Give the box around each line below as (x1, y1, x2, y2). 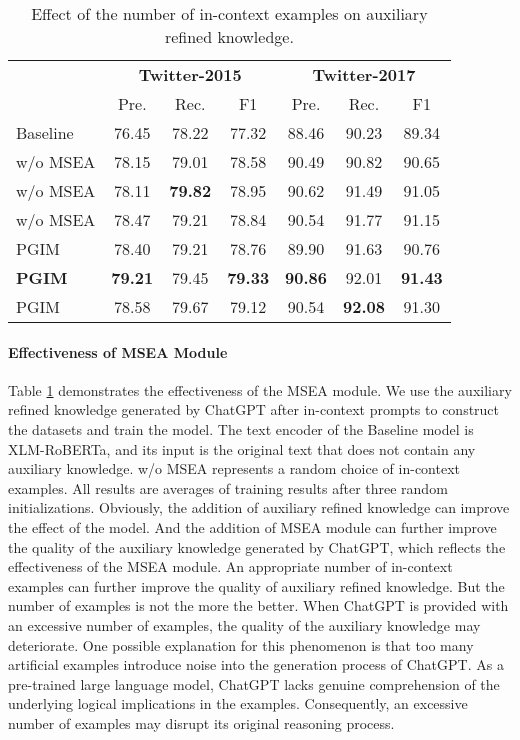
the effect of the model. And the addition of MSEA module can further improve (8, 516, 497, 537)
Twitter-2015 (138, 63, 242, 86)
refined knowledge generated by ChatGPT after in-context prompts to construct (8, 399, 500, 420)
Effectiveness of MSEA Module (8, 341, 228, 362)
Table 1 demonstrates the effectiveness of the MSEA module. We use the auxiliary (8, 379, 512, 400)
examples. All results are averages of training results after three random (8, 477, 448, 498)
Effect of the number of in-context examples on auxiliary (31, 2, 428, 25)
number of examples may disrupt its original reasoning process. (8, 712, 395, 733)
